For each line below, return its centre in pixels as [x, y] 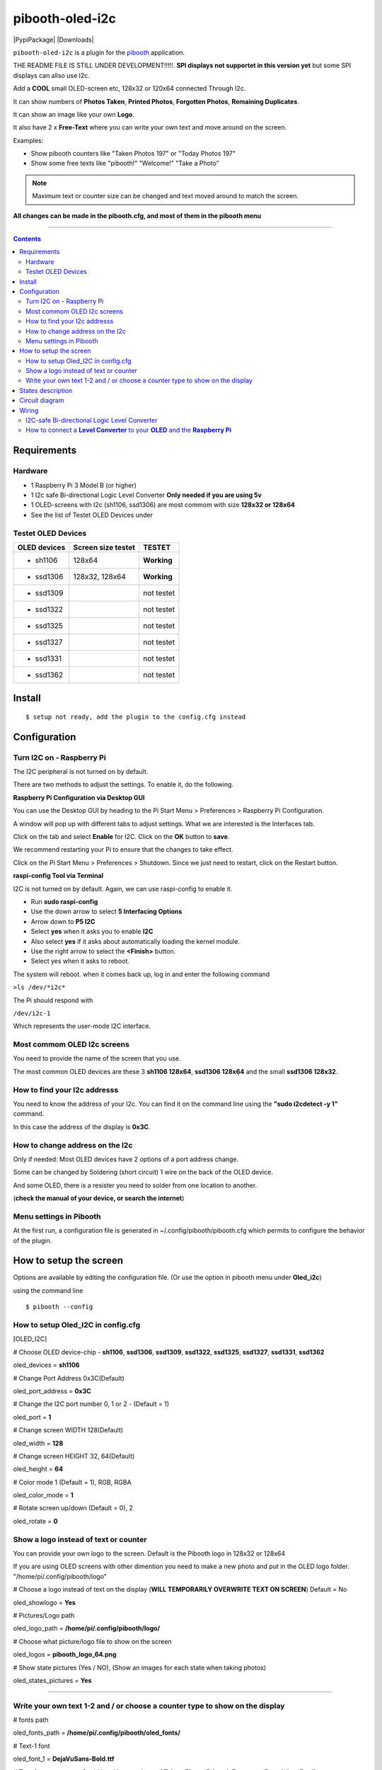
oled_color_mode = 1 [43, 1495]
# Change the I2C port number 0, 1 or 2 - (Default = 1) [91, 1404]
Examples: [28, 140]
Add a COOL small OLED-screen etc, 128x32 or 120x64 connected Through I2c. [129, 88]
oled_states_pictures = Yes [52, 1680]
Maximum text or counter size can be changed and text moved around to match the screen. [166, 196]
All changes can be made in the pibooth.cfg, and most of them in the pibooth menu [137, 215]
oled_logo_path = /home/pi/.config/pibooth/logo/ [87, 1628]
